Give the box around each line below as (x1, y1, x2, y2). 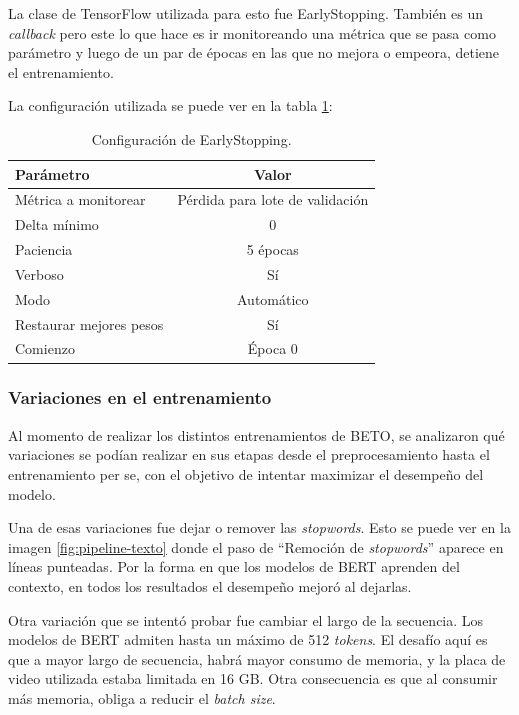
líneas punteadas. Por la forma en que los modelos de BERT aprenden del (8, 556, 460, 577)
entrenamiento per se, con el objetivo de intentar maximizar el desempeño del (8, 463, 484, 484)
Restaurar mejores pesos (15, 313, 164, 334)
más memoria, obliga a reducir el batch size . (8, 687, 276, 708)
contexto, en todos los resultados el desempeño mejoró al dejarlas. (8, 575, 412, 596)
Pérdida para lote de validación (177, 189, 369, 210)
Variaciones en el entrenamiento (8, 385, 272, 410)
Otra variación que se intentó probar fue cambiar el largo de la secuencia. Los (8, 609, 484, 630)
